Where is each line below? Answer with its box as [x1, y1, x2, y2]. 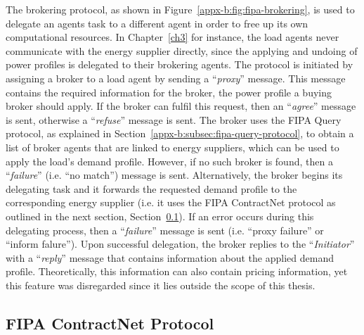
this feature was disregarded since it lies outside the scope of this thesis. [6, 277, 316, 292]
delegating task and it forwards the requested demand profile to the [6, 181, 297, 196]
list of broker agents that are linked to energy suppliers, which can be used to [6, 139, 339, 154]
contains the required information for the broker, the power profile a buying [6, 84, 332, 99]
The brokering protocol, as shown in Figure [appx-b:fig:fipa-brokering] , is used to [6, 2, 355, 16]
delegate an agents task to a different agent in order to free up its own [6, 15, 308, 30]
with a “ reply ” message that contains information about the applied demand [6, 250, 334, 265]
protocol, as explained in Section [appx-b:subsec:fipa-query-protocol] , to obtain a [6, 126, 354, 141]
